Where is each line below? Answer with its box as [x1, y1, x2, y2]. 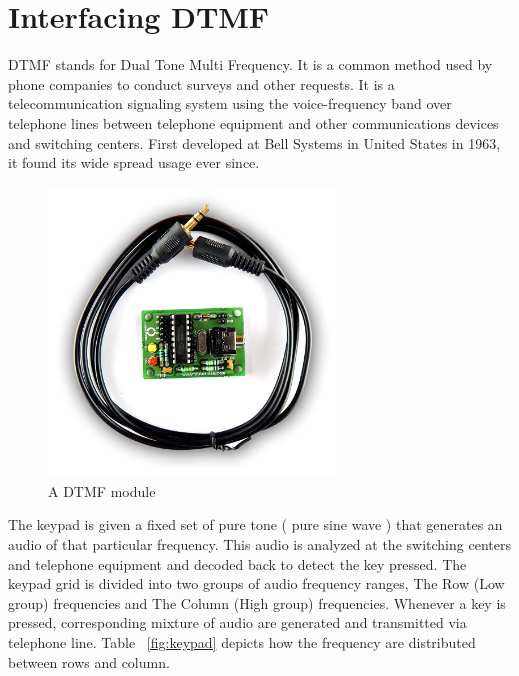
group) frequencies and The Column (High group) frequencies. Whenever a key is [8, 592, 506, 613]
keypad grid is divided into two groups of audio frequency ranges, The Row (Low [8, 573, 505, 594]
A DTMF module [48, 480, 156, 501]
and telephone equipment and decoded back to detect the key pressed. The [8, 553, 467, 574]
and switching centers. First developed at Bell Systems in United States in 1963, [8, 132, 501, 153]
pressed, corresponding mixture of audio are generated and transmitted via [8, 612, 467, 633]
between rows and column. [8, 651, 170, 672]
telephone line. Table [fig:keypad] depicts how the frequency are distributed [8, 631, 476, 652]
